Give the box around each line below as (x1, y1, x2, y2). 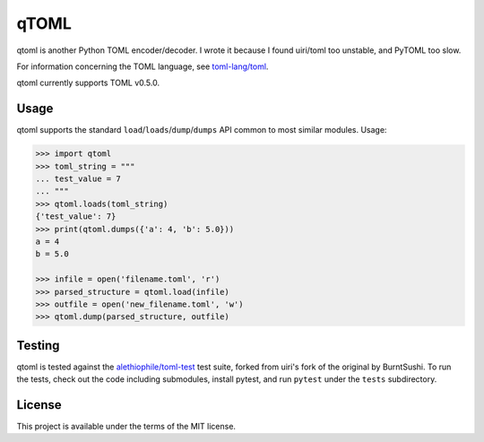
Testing (16, 337, 60, 353)
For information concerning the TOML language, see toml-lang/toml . (16, 61, 269, 72)
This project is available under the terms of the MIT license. (16, 421, 237, 432)
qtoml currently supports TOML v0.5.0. (16, 77, 160, 89)
